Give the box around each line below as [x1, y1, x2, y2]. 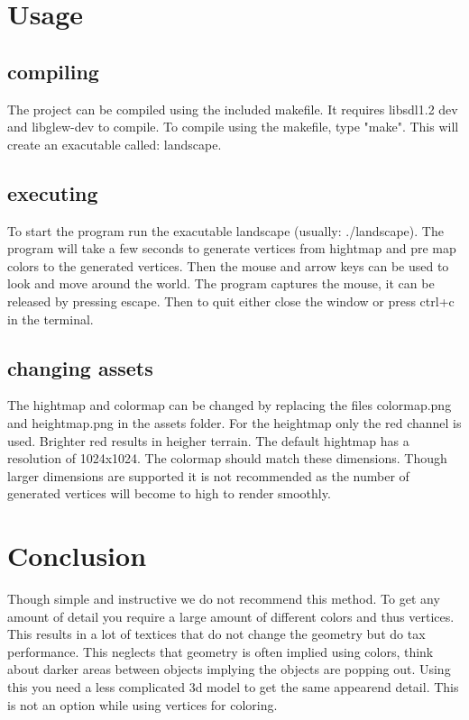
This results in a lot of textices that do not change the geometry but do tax [7, 624, 426, 643]
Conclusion [7, 537, 147, 574]
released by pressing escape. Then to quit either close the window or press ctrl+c [7, 291, 455, 310]
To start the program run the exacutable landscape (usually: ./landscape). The [7, 221, 444, 240]
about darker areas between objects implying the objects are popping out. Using [7, 660, 451, 679]
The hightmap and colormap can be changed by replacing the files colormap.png [7, 396, 452, 415]
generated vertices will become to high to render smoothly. [7, 484, 331, 503]
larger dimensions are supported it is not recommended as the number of [7, 466, 409, 485]
